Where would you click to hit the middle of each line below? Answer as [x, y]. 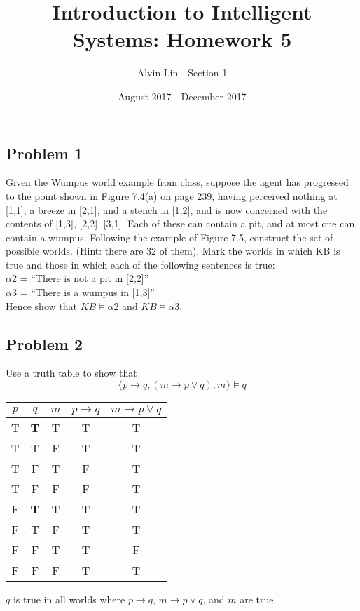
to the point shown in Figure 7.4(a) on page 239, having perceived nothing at [172, 195]
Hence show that [41, 305]
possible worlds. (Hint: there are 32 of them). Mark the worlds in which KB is [173, 251]
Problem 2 [44, 343]
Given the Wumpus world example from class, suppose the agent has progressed [177, 182]
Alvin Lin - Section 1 [182, 73]
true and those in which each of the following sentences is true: [140, 264]
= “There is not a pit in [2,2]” [84, 278]
